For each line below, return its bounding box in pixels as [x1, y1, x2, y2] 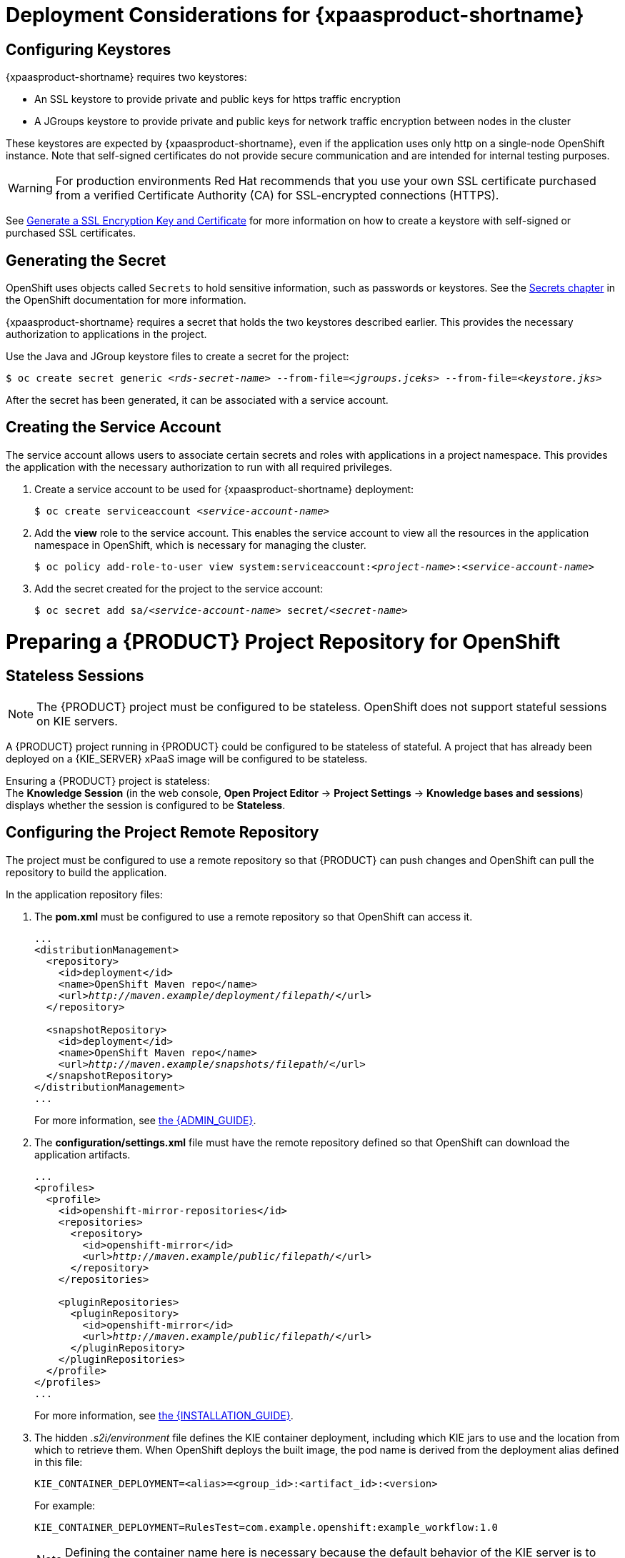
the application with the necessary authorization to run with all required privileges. [6, 460, 393, 473]
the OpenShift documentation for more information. [6, 294, 246, 307]
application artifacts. [34, 1148, 131, 1161]
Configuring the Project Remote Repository [6, 823, 319, 842]
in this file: [34, 1455, 83, 1468]
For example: [34, 1499, 96, 1512]
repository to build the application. [6, 865, 167, 878]
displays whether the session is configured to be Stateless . [6, 798, 286, 811]
